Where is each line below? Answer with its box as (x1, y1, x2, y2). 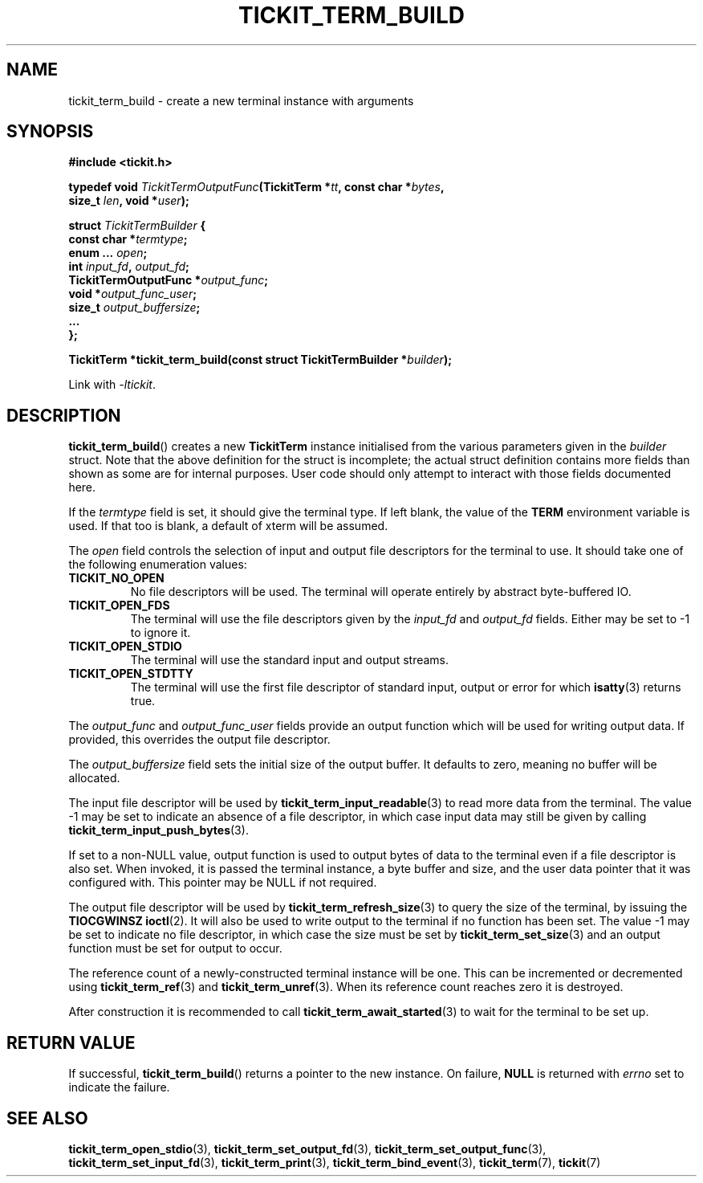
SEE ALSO (6, 1108, 88, 1128)
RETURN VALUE (6, 1032, 136, 1053)
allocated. (68, 771, 120, 785)
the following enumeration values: (68, 557, 247, 572)
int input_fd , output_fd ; (68, 259, 189, 274)
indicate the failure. (68, 1080, 170, 1095)
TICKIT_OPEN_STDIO (68, 639, 182, 654)
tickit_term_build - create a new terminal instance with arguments (68, 93, 414, 108)
